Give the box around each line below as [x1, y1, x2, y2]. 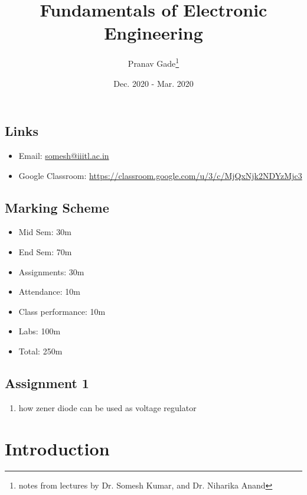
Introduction [5, 436, 110, 460]
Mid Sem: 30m [18, 226, 71, 238]
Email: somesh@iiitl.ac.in [18, 149, 109, 161]
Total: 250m [18, 344, 63, 357]
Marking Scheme [5, 198, 109, 216]
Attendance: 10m [18, 285, 81, 298]
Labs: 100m [18, 325, 61, 337]
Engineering [104, 21, 203, 45]
